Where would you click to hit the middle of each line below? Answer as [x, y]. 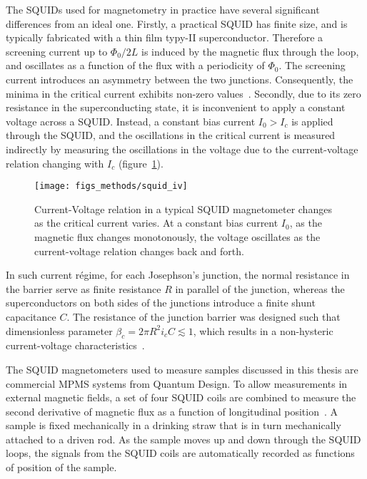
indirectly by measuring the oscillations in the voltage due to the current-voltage [182, 149]
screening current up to [57, 51]
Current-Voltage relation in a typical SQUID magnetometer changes [183, 208]
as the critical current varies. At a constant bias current [156, 223]
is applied [312, 121]
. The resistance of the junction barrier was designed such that [203, 316]
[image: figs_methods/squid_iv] [111, 186]
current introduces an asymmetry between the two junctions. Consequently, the [180, 79]
